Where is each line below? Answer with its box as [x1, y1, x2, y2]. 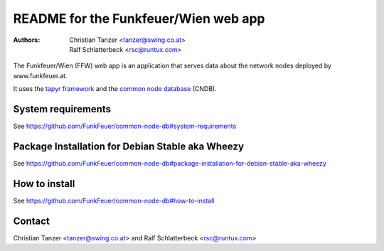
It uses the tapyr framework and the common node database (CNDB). [13, 85, 217, 93]
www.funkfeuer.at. [13, 71, 68, 80]
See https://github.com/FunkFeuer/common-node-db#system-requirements [13, 122, 237, 131]
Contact [13, 215, 50, 227]
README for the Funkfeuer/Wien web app [13, 11, 265, 26]
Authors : [13, 36, 41, 44]
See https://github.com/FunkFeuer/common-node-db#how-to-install [13, 196, 215, 205]
